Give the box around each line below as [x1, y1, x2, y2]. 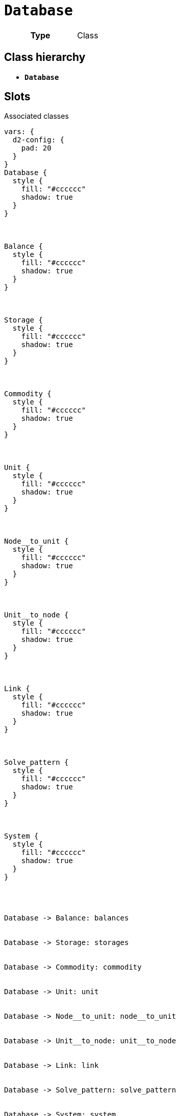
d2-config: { [12, 136, 65, 144]
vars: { [4, 127, 35, 136]
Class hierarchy [4, 51, 86, 64]
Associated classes [4, 112, 69, 121]
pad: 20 [21, 144, 52, 153]
